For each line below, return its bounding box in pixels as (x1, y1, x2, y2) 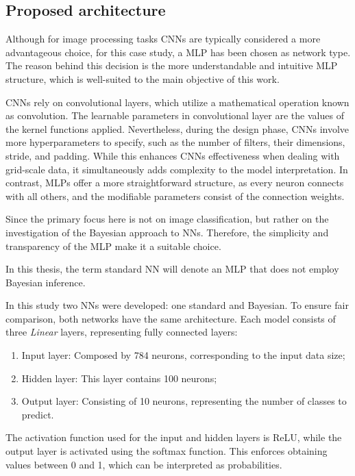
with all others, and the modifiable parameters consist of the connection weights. (5, 188, 345, 203)
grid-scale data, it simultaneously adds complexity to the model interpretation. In (5, 162, 348, 176)
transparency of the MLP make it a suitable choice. (5, 238, 221, 253)
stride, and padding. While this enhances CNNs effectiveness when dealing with (5, 148, 340, 162)
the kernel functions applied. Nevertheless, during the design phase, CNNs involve (5, 121, 350, 136)
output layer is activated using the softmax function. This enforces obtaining (5, 444, 328, 458)
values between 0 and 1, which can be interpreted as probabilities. (5, 457, 282, 471)
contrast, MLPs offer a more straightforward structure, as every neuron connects (5, 175, 344, 190)
